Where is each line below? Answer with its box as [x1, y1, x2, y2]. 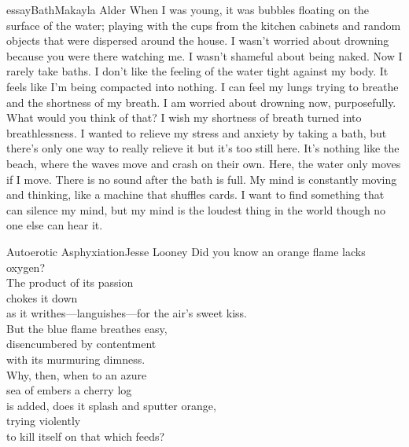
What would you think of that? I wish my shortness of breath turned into [6, 109, 362, 126]
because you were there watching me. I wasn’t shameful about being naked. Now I [6, 47, 403, 64]
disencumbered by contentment [6, 335, 157, 352]
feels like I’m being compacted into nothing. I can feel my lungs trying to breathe [6, 78, 399, 94]
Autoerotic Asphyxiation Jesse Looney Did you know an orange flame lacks [6, 243, 366, 259]
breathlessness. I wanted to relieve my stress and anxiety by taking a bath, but [6, 124, 387, 141]
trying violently [6, 412, 81, 429]
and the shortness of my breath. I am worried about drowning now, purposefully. [6, 93, 396, 110]
